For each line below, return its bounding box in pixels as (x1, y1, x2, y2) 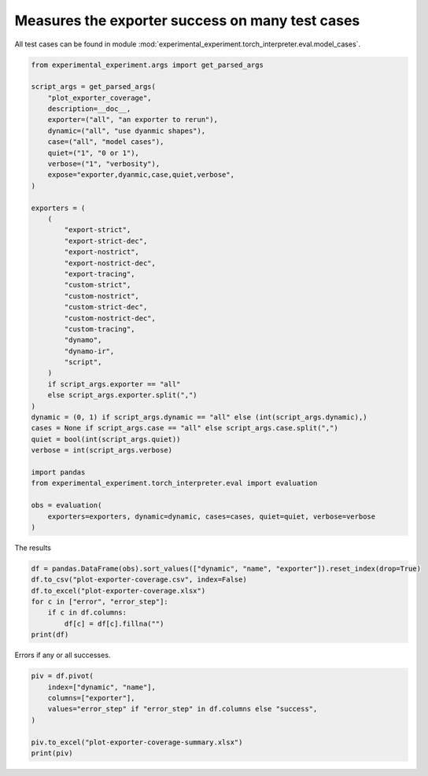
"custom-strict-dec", (64, 303, 148, 312)
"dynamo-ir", (64, 346, 115, 356)
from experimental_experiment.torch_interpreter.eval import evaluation (31, 479, 318, 488)
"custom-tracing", (64, 324, 135, 334)
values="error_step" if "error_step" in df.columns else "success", (47, 704, 318, 714)
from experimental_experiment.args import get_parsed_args (31, 60, 264, 69)
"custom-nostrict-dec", (64, 313, 157, 323)
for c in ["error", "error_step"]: (31, 597, 168, 606)
